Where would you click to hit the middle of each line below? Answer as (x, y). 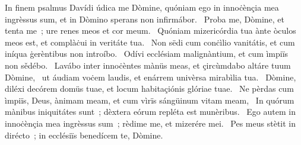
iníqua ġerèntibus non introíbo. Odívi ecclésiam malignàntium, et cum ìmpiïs (147, 54)
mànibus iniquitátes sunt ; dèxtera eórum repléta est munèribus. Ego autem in (150, 112)
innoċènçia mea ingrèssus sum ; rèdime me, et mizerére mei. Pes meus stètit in (150, 123)
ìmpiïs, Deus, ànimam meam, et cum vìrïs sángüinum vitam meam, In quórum (150, 100)
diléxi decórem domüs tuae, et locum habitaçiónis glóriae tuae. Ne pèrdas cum (149, 88)
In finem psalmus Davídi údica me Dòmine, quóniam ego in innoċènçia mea (142, 7)
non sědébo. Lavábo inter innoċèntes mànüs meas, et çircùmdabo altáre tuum (148, 65)
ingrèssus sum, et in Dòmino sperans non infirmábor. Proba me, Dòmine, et (145, 19)
